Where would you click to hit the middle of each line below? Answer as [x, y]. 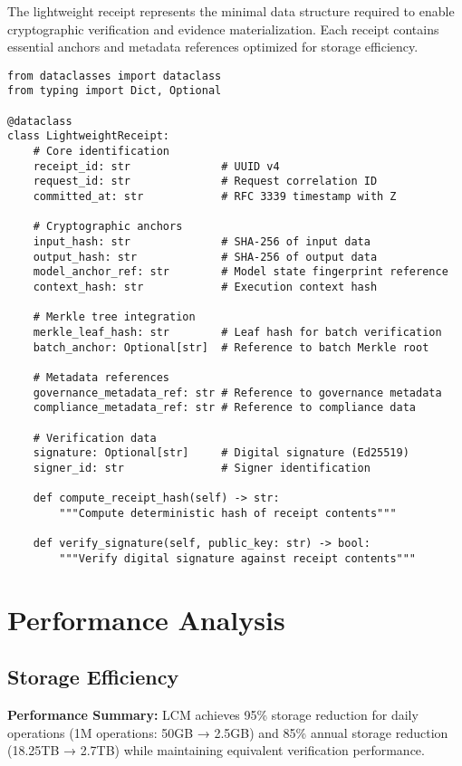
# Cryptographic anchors [108, 227]
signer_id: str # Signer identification [202, 468]
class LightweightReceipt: [88, 136]
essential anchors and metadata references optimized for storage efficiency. [213, 47]
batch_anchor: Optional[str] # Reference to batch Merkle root [231, 347]
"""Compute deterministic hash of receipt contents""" [228, 513]
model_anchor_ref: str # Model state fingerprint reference [241, 272]
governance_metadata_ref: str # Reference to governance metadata [237, 393]
